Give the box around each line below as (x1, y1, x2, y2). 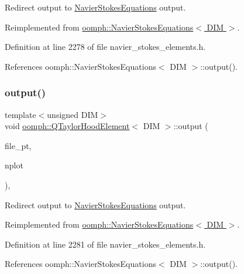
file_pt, (5, 139, 32, 151)
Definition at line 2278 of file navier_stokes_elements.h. (5, 40, 206, 53)
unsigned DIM (47, 108, 98, 120)
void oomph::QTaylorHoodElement (5, 120, 130, 132)
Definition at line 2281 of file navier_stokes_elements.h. (5, 238, 206, 250)
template (5, 108, 36, 120)
